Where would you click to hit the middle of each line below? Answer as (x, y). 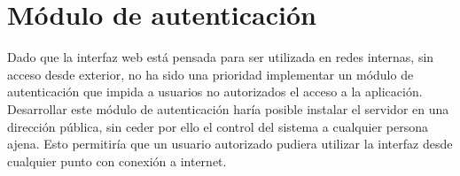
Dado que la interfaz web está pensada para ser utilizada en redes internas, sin (221, 57)
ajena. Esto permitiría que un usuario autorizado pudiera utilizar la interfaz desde (230, 144)
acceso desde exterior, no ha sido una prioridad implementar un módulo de (211, 74)
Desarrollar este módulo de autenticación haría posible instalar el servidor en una (228, 108)
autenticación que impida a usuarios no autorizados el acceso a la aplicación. (215, 92)
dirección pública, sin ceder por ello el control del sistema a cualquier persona (218, 126)
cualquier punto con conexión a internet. (117, 161)
